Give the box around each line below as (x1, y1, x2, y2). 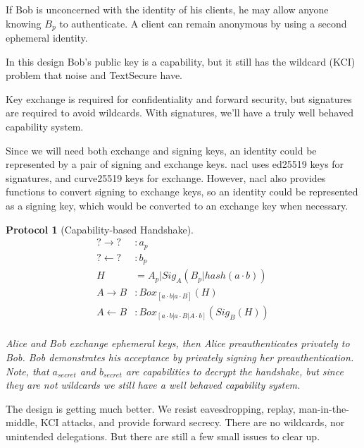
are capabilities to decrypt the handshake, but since (125, 363, 344, 378)
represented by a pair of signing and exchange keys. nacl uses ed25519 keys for (6, 157, 344, 171)
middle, (6, 415, 38, 430)
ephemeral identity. (6, 30, 88, 45)
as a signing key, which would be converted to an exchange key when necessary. (6, 198, 349, 212)
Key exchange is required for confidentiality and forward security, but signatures (6, 91, 352, 106)
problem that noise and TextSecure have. (6, 68, 182, 83)
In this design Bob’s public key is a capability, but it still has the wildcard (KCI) (6, 54, 356, 68)
